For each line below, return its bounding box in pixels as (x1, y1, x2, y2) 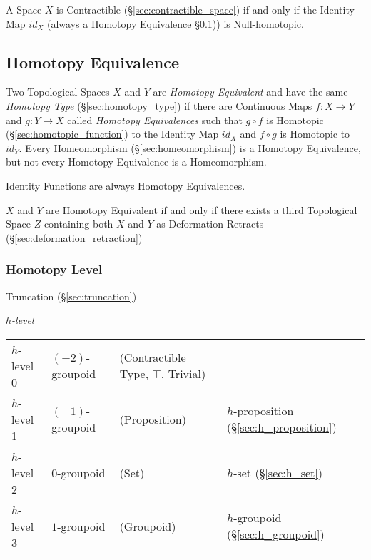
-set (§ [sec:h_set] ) (233, 464, 323, 481)
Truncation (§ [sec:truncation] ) (6, 288, 137, 303)
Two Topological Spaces (6, 84, 110, 99)
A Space (6, 2, 42, 16)
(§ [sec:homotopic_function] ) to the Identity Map (6, 126, 219, 141)
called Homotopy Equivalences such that (67, 112, 243, 127)
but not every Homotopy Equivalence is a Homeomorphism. (6, 154, 267, 169)
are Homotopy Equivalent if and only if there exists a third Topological (46, 202, 357, 217)
